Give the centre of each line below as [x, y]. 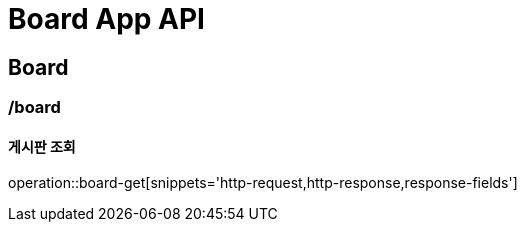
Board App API [106, 19]
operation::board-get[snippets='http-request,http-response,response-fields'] [263, 183]
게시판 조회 [42, 146]
